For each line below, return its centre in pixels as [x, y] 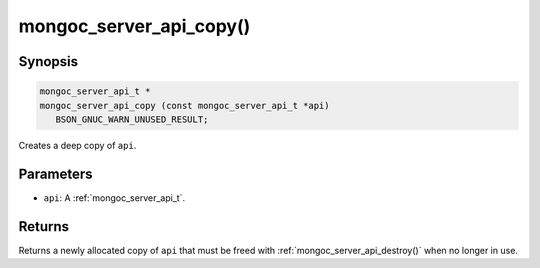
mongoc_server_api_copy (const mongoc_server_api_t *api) [184, 105]
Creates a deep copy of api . [77, 145]
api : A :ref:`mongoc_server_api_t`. [114, 197]
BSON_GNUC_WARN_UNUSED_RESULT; [132, 119]
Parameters [55, 173]
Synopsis [48, 61]
